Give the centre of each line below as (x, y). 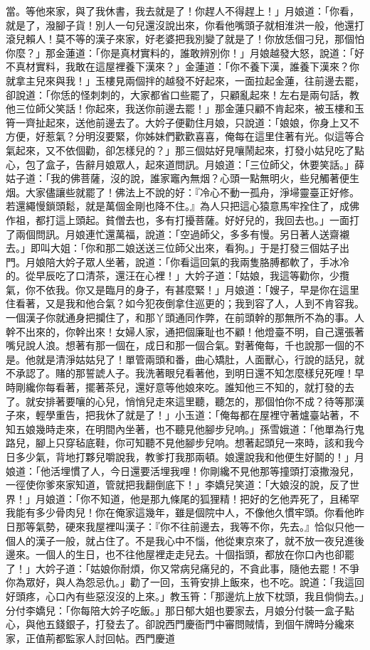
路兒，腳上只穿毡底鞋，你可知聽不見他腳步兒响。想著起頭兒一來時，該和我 (180, 443)
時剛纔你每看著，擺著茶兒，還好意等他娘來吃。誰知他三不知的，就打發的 (175, 387)
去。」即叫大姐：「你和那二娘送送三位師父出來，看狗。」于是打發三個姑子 (173, 248)
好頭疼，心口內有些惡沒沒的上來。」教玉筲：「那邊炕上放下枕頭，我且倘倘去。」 (185, 596)
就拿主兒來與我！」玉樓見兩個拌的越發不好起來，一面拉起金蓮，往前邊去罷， (185, 80)
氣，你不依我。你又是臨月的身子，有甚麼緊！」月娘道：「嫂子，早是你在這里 (183, 289)
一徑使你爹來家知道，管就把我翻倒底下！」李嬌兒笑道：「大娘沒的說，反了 (178, 485)
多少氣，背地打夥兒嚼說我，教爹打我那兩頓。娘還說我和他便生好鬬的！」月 (190, 457)
